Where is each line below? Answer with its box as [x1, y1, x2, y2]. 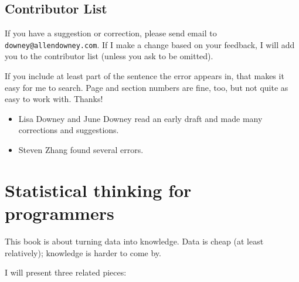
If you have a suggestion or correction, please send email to [5, 27, 217, 39]
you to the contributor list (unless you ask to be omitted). [5, 50, 213, 62]
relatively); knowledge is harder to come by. [5, 246, 161, 259]
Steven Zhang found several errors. [18, 144, 144, 156]
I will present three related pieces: [5, 266, 127, 278]
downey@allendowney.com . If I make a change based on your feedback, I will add [5, 38, 295, 50]
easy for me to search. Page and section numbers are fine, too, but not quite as [5, 81, 288, 93]
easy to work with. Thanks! [5, 93, 103, 105]
